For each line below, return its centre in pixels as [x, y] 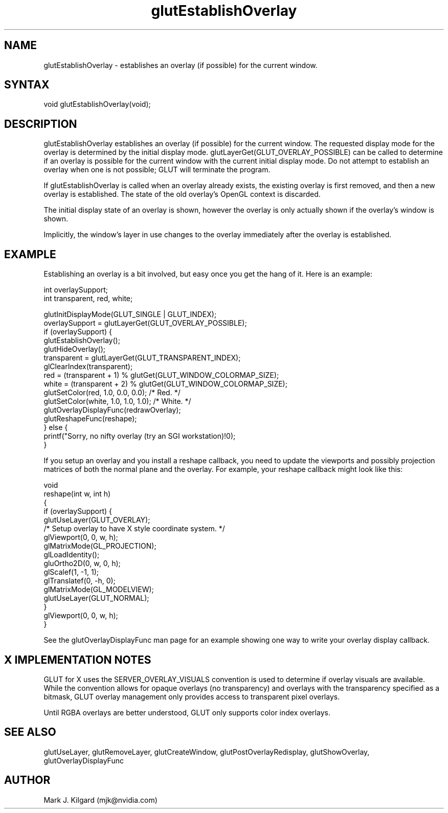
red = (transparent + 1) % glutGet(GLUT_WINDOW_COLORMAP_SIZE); [161, 375]
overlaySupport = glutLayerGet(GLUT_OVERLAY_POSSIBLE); [145, 323]
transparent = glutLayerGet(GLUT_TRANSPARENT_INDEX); [142, 358]
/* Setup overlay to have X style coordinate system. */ [134, 529]
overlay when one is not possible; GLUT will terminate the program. [157, 170]
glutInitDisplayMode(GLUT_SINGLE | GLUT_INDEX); [130, 314]
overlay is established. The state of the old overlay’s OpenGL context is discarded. [182, 194]
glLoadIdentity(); [72, 555]
